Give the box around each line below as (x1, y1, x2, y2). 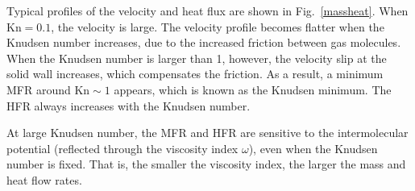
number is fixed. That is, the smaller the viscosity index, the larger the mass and (6, 156, 406, 172)
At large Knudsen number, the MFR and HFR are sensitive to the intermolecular (6, 124, 409, 141)
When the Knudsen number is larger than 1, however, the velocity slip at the (6, 49, 387, 66)
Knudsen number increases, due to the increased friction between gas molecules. (6, 34, 401, 51)
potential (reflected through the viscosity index (6, 139, 239, 156)
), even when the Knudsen (248, 139, 378, 156)
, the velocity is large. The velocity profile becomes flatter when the (51, 18, 384, 35)
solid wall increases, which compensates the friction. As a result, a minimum (6, 65, 384, 82)
